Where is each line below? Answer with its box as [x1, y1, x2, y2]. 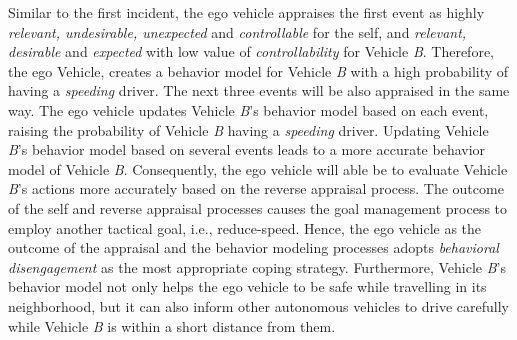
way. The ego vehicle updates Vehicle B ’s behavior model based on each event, [8, 99, 489, 120]
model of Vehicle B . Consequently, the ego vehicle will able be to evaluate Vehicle [8, 158, 508, 179]
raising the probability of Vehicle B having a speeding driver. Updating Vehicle [8, 119, 489, 140]
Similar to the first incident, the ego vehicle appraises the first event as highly [8, 2, 485, 22]
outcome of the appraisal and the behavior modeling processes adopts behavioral [8, 237, 499, 258]
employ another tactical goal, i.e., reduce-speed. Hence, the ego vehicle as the [8, 217, 482, 238]
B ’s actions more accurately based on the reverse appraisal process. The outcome [8, 178, 504, 199]
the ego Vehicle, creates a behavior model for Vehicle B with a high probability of [8, 60, 509, 81]
